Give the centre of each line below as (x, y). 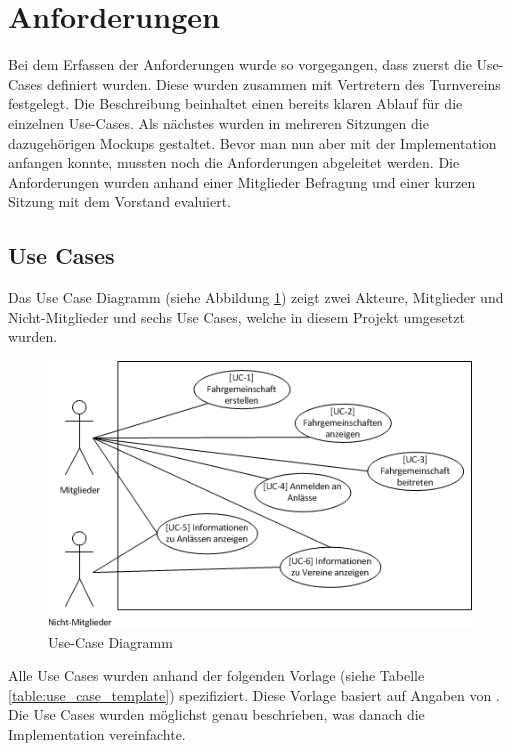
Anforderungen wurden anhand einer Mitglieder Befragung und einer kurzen (242, 181)
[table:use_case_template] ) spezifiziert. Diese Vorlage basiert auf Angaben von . (254, 694)
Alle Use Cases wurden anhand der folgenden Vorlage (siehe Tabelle (216, 675)
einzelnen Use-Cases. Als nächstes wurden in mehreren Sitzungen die (218, 122)
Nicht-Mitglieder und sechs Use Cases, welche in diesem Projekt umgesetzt (236, 316)
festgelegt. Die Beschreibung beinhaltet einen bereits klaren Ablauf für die (235, 103)
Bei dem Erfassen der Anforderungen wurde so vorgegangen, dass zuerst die (240, 64)
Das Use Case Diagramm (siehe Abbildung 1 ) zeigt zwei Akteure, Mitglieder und (256, 297)
